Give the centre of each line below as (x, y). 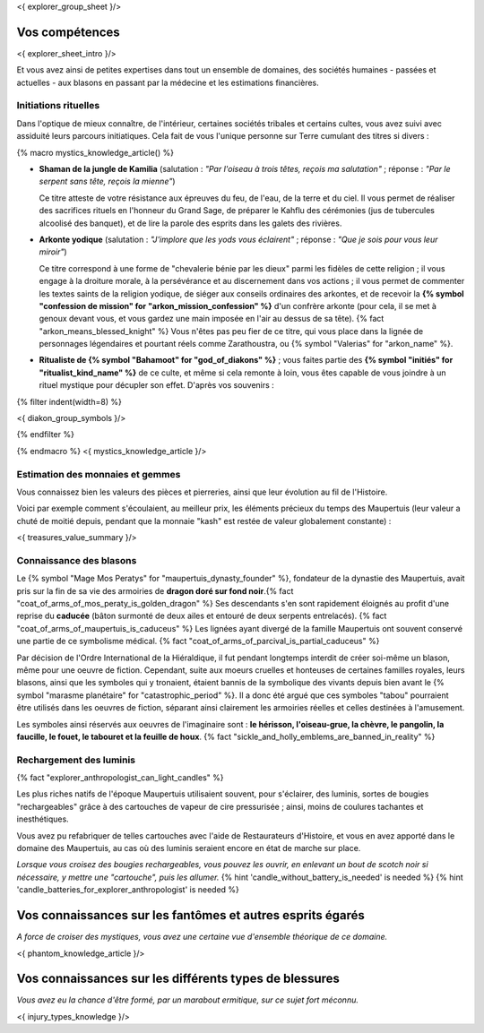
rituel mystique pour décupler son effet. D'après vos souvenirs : (157, 385)
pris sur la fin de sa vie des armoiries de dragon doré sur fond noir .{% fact (155, 590)
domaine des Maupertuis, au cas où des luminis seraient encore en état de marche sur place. (189, 848)
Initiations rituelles (58, 106)
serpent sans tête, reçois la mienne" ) (107, 181)
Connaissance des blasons (77, 560)
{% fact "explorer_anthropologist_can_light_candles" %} (120, 778)
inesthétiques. (43, 819)
